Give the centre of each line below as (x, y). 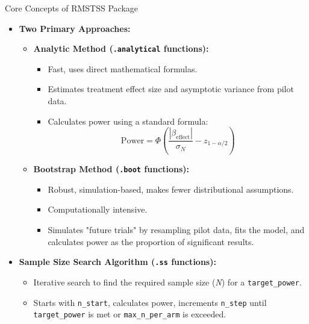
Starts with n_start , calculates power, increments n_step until (150, 302)
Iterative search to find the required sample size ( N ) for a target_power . (167, 282)
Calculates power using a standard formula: (128, 121)
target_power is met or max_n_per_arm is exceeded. (130, 314)
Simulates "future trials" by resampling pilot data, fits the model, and (176, 229)
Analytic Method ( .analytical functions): (121, 48)
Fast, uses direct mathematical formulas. (123, 68)
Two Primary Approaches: (75, 28)
